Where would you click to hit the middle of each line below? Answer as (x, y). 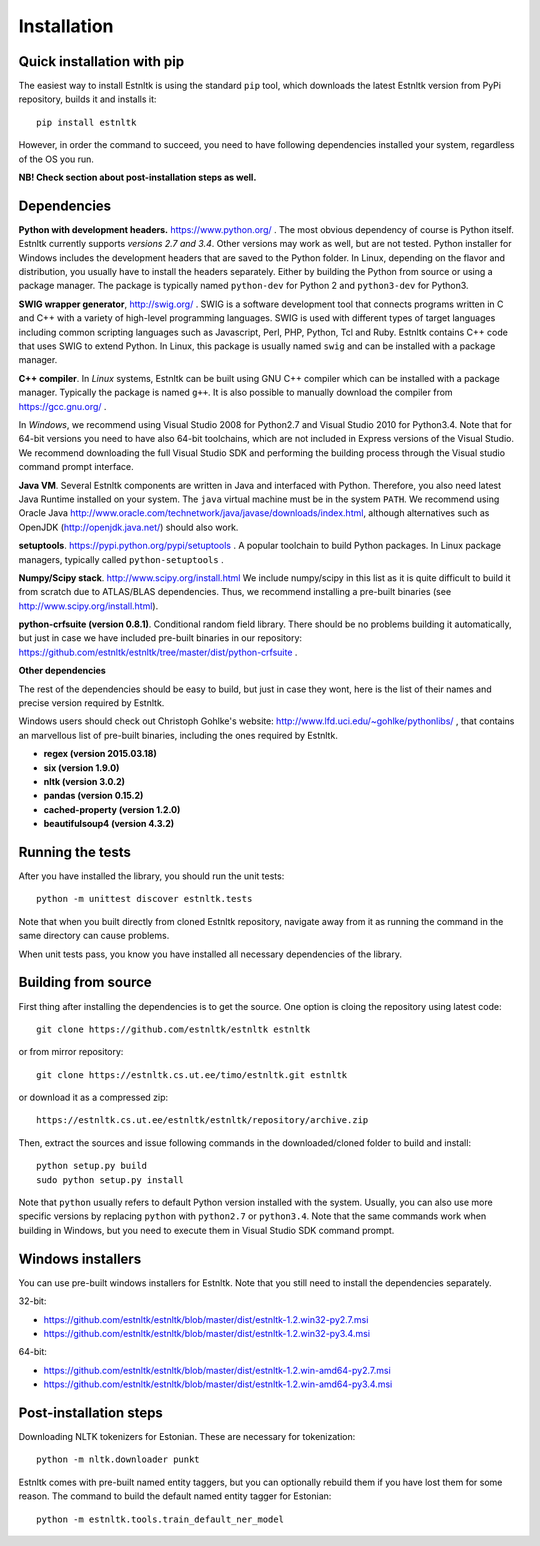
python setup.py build (92, 1166)
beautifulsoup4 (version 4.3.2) (109, 824)
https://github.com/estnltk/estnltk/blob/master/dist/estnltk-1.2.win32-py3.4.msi (206, 1333)
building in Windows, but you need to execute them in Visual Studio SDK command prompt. (206, 1230)
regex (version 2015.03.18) (100, 754)
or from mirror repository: (71, 1052)
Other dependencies (62, 671)
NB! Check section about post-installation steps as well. (137, 177)
